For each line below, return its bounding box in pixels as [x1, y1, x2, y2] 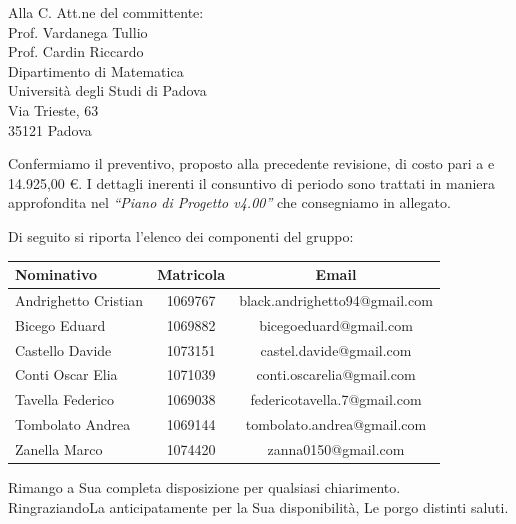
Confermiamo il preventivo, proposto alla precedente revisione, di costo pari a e [8, 153, 495, 174]
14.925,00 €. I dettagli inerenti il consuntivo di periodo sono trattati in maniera [8, 172, 496, 193]
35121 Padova [8, 119, 92, 140]
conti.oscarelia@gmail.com [256, 364, 416, 385]
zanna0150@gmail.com [267, 438, 405, 459]
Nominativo [15, 264, 98, 285]
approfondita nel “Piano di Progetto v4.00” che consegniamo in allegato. [8, 192, 451, 213]
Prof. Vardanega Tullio [8, 21, 148, 42]
